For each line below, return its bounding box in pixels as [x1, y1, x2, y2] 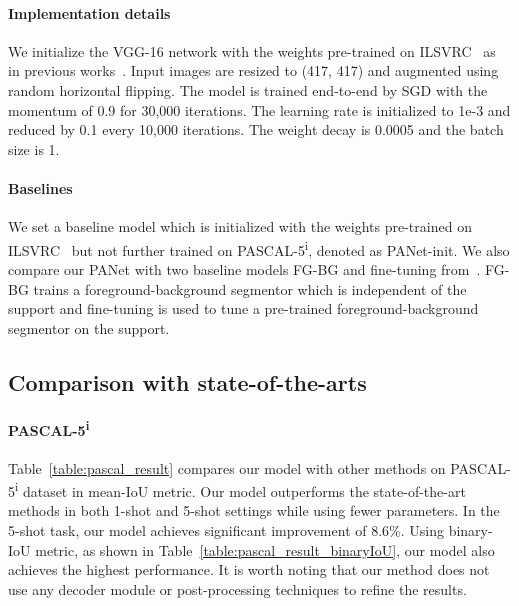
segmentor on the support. [8, 317, 170, 338]
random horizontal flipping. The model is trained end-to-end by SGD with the [8, 79, 488, 100]
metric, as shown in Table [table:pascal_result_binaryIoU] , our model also [35, 539, 495, 560]
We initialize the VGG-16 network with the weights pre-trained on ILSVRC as [8, 40, 496, 61]
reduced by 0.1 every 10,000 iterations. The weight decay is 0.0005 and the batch [8, 119, 504, 140]
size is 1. [8, 138, 60, 159]
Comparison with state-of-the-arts [8, 366, 367, 397]
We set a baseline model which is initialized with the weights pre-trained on [8, 216, 472, 237]
